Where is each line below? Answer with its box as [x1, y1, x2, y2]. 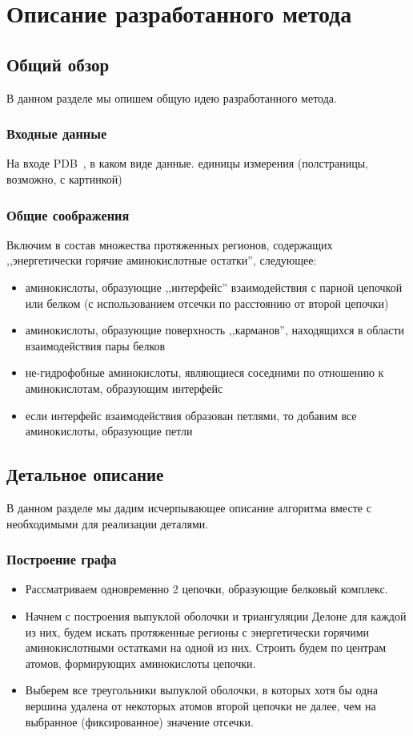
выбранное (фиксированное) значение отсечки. [25, 713, 254, 730]
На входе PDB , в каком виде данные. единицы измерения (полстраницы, [6, 155, 369, 172]
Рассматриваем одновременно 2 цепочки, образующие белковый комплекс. [25, 580, 388, 597]
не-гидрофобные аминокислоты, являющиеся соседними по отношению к [25, 364, 384, 381]
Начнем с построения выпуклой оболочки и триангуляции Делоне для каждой [25, 607, 407, 624]
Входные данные [6, 123, 107, 144]
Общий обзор [6, 51, 110, 76]
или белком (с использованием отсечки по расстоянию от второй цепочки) [25, 294, 389, 311]
